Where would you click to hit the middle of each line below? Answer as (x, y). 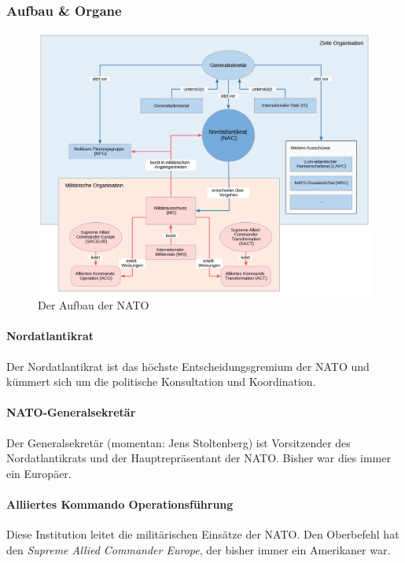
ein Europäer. (39, 473)
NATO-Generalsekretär (71, 412)
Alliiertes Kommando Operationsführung (120, 504)
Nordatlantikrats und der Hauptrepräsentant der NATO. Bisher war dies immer (199, 458)
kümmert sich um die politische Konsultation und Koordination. (161, 382)
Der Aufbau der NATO (94, 305)
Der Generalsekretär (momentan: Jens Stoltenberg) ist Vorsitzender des (179, 442)
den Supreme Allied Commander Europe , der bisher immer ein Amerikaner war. (199, 549)
